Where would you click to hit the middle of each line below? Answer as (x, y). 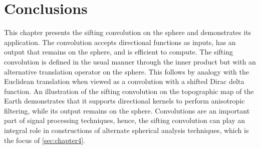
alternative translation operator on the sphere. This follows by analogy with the (126, 71)
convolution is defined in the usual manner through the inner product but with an (130, 61)
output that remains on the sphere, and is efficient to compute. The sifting (118, 52)
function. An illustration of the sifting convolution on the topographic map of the (129, 91)
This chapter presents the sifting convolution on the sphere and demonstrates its (128, 32)
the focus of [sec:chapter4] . (45, 140)
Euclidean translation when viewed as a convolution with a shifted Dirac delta (124, 81)
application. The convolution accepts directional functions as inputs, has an (120, 42)
